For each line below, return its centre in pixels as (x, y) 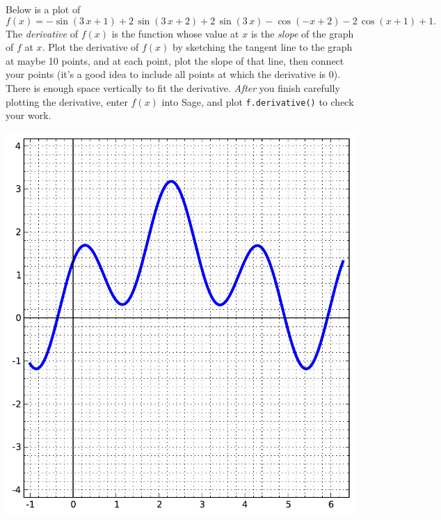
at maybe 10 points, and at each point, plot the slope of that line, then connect (175, 60)
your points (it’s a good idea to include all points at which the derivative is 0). (173, 74)
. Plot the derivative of (90, 47)
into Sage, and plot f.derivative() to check (258, 101)
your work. (29, 115)
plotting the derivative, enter (67, 101)
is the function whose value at (175, 33)
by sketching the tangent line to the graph (263, 47)
